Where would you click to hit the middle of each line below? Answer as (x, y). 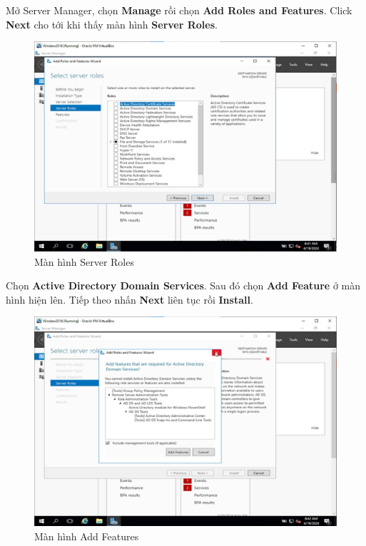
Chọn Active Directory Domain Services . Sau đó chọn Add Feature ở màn (183, 285)
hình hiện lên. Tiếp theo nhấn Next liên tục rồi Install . (129, 299)
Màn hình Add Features (87, 536)
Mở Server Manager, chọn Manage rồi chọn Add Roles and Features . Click (179, 10)
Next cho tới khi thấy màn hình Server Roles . (112, 24)
